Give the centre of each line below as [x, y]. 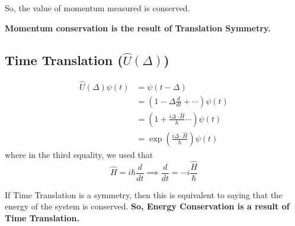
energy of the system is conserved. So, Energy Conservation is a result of [147, 206]
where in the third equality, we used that [79, 154]
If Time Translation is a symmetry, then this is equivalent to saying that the [144, 194]
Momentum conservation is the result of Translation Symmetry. [138, 28]
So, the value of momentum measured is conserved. [97, 8]
